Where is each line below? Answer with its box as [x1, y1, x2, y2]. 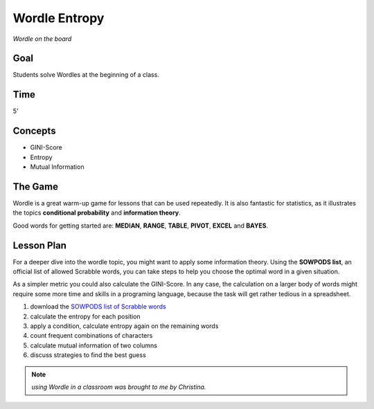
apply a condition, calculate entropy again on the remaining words [30, 322, 219, 330]
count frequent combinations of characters [30, 331, 153, 340]
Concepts [12, 125, 56, 137]
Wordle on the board [12, 35, 72, 43]
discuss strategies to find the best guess [30, 351, 147, 359]
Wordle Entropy [12, 10, 105, 26]
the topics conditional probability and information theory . [12, 208, 181, 217]
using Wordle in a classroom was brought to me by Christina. [31, 383, 206, 391]
